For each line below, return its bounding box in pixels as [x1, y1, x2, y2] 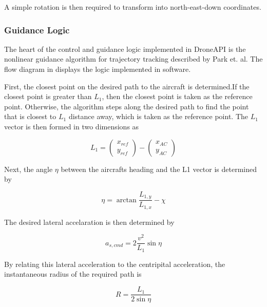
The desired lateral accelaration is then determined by [4, 216, 175, 227]
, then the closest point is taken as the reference [102, 91, 253, 102]
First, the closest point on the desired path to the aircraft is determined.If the [4, 81, 250, 91]
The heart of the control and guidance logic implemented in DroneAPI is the [4, 43, 246, 54]
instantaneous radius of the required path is [4, 268, 142, 279]
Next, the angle [4, 163, 53, 174]
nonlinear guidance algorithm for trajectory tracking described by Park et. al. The [4, 53, 263, 64]
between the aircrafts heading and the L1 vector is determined [61, 163, 257, 174]
